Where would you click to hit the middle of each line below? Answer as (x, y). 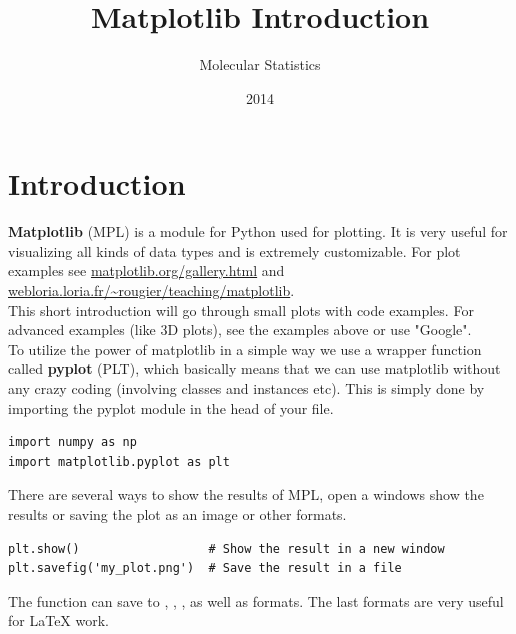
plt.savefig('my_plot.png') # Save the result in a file (205, 568)
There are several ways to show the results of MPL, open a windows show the (246, 494)
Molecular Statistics (260, 64)
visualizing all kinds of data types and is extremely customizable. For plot (234, 250)
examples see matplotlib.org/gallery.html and (146, 270)
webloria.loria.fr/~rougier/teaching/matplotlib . (151, 290)
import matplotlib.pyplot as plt (119, 461)
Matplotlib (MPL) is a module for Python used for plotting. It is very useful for (258, 231)
